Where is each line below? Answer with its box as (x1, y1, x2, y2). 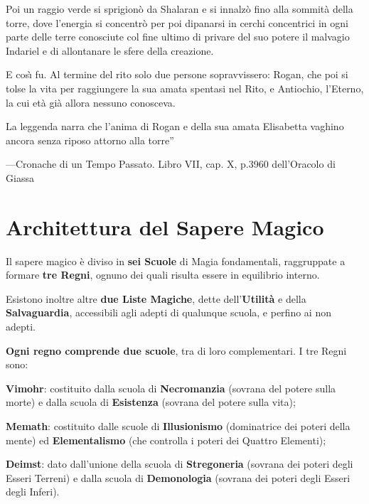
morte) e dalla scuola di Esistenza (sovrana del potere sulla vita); (6, 395, 296, 409)
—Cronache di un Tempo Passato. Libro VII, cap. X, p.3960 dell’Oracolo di (6, 156, 336, 171)
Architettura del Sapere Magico (6, 212, 324, 241)
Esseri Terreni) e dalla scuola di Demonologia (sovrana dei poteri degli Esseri (6, 470, 351, 485)
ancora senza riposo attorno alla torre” (6, 132, 174, 147)
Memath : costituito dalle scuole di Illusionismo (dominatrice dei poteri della (6, 419, 351, 433)
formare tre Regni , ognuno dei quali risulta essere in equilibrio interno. (6, 267, 320, 282)
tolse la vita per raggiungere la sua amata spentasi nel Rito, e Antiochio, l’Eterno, (6, 80, 364, 95)
